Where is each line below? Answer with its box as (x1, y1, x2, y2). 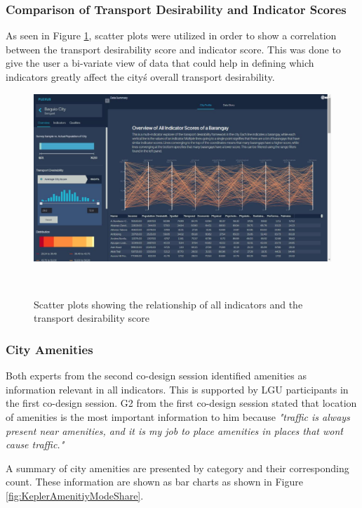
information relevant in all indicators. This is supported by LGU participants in (6, 382, 349, 396)
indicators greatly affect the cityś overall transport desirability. (6, 70, 275, 84)
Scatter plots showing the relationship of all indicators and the (34, 297, 303, 311)
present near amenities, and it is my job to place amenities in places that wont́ (6, 423, 343, 438)
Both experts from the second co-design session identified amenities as (6, 368, 307, 383)
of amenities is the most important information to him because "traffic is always (6, 410, 350, 424)
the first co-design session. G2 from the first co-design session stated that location (6, 396, 357, 410)
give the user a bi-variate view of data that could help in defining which (6, 56, 314, 70)
